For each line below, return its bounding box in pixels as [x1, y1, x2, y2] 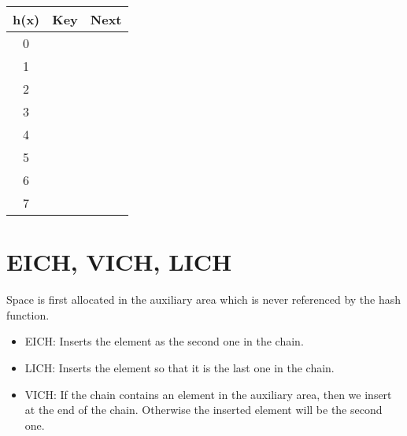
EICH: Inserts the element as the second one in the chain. [24, 333, 304, 349]
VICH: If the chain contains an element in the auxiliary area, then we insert [24, 386, 392, 402]
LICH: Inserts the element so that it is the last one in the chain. [24, 359, 335, 375]
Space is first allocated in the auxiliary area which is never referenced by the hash [6, 291, 401, 308]
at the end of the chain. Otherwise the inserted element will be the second [24, 401, 383, 418]
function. [6, 306, 50, 323]
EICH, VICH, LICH [6, 246, 232, 278]
